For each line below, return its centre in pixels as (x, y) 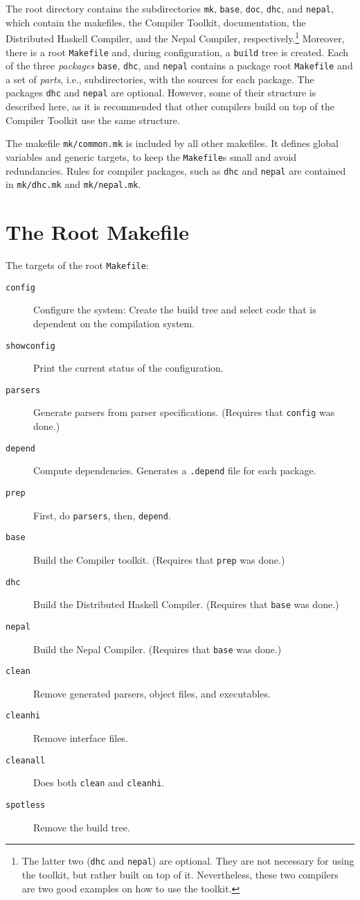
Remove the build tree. (82, 827)
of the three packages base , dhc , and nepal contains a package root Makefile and (179, 66)
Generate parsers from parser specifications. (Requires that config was (184, 412)
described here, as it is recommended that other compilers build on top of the (170, 106)
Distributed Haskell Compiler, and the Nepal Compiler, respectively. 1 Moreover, (175, 37)
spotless (26, 805)
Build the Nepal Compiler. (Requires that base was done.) (157, 649)
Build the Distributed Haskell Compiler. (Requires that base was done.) (186, 604)
